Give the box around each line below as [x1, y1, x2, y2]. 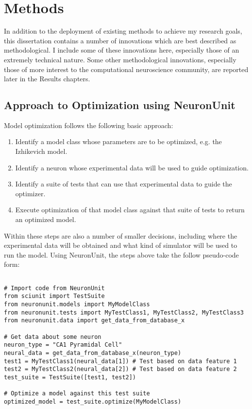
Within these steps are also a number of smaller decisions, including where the [4, 230, 237, 241]
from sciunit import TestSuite [4, 293, 105, 300]
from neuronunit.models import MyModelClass [4, 300, 150, 308]
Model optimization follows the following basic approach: [4, 120, 173, 130]
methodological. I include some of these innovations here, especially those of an [4, 45, 239, 55]
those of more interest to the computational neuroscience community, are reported [4, 64, 249, 74]
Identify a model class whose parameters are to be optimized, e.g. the [15, 136, 222, 147]
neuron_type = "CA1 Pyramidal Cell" [4, 341, 122, 349]
